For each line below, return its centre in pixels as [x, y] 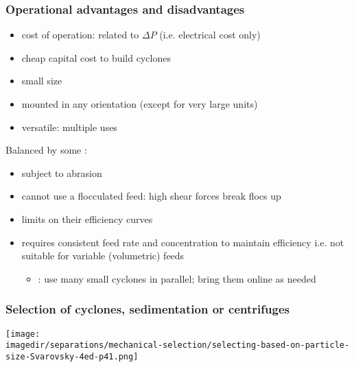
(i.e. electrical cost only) [210, 35]
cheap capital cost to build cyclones [96, 57]
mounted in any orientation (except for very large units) [140, 104]
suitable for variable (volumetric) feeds [103, 256]
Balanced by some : [46, 150]
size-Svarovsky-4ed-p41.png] [72, 356]
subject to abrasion [62, 173]
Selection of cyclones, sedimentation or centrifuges [147, 309]
